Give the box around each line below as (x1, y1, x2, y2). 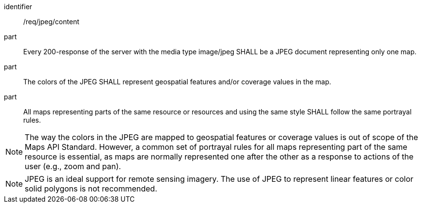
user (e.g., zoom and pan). (25, 161, 121, 171)
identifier (4, 2, 32, 11)
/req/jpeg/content (23, 17, 79, 26)
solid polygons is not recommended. (25, 184, 157, 193)
